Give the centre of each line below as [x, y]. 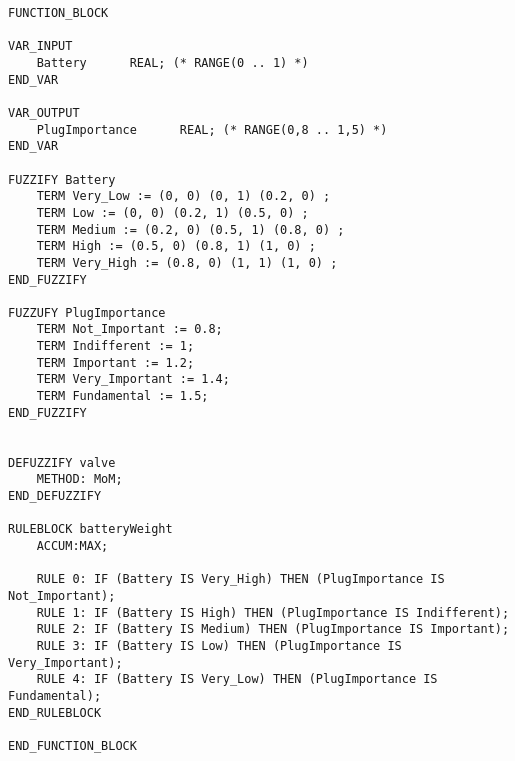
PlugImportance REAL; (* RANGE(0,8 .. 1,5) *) [212, 129]
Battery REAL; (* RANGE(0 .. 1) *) [172, 62]
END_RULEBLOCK [55, 712]
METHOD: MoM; [79, 479]
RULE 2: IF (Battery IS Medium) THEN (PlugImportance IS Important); [273, 629]
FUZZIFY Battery [62, 179]
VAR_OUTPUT [44, 112]
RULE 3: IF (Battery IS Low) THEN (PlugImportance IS [219, 645]
